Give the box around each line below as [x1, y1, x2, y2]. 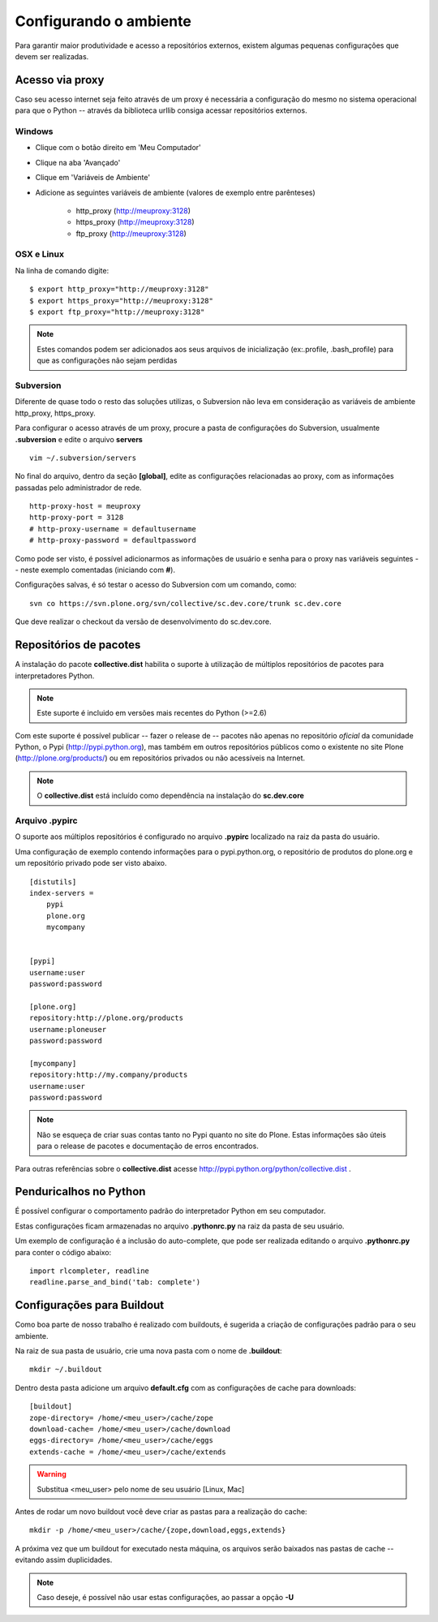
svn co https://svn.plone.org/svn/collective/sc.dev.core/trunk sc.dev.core [29, 599, 342, 608]
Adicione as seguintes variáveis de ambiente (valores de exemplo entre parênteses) [35, 187, 316, 197]
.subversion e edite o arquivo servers [15, 434, 144, 444]
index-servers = [29, 888, 94, 897]
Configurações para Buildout [15, 1298, 165, 1312]
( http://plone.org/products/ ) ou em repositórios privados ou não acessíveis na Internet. [15, 753, 306, 763]
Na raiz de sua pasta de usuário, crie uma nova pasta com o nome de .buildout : [15, 1346, 283, 1356]
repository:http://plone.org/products [29, 1013, 184, 1022]
